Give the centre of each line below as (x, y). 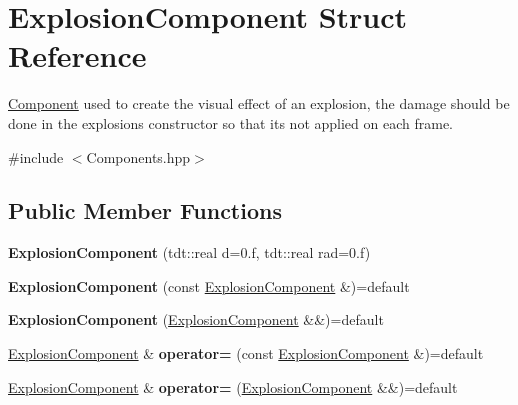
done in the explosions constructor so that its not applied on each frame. (231, 122)
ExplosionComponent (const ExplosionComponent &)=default (209, 285)
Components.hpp (138, 156)
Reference (77, 55)
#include (36, 156)
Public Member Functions (145, 210)
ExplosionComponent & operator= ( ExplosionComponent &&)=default (233, 386)
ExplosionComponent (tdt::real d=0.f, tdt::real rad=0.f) (189, 252)
